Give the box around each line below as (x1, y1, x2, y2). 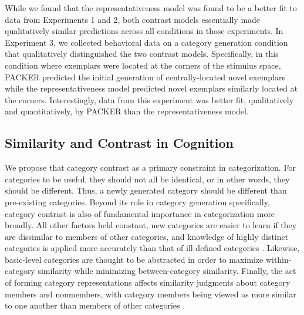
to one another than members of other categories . (5, 299, 185, 311)
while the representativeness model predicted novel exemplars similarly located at (5, 82, 298, 94)
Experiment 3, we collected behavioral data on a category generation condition (5, 36, 288, 48)
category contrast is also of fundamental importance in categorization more (5, 207, 275, 219)
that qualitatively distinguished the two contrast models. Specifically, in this (5, 48, 279, 60)
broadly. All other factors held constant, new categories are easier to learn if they (5, 219, 297, 231)
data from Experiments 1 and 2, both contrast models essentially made (5, 13, 261, 25)
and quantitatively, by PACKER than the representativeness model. (5, 105, 249, 117)
